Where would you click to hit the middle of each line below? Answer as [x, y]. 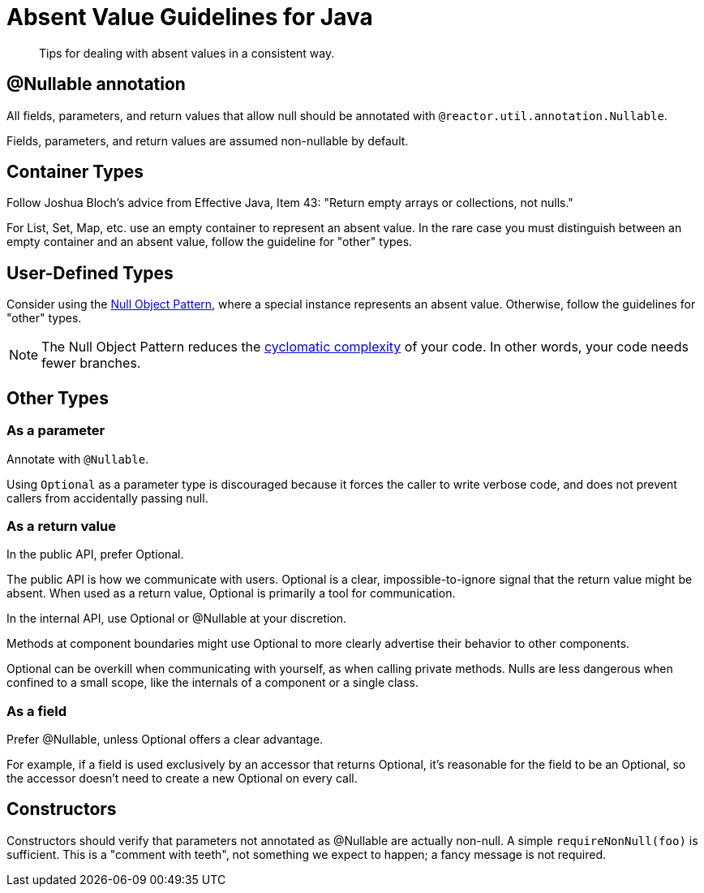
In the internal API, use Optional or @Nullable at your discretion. [177, 619]
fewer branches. [91, 363]
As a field [37, 711]
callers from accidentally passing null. [107, 498]
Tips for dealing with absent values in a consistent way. [187, 53]
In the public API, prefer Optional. [95, 554]
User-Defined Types [90, 273]
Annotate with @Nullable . [78, 459]
